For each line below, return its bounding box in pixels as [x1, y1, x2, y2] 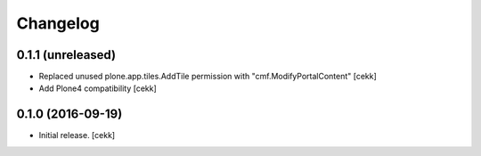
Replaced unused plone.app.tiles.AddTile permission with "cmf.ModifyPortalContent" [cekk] [38, 71, 378, 82]
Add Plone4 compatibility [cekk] [38, 83, 158, 94]
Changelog [16, 13, 100, 33]
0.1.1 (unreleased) [16, 47, 116, 62]
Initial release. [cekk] [38, 130, 116, 141]
